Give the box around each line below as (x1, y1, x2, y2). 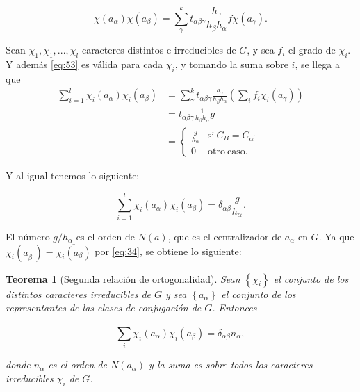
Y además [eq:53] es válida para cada (6, 56, 163, 71)
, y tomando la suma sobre (174, 56, 288, 71)
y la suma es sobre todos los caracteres (149, 357, 313, 372)
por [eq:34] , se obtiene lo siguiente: (95, 244, 242, 259)
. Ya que (318, 229, 354, 243)
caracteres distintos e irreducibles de (81, 42, 236, 57)
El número (6, 229, 50, 243)
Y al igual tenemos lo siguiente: (6, 168, 140, 182)
